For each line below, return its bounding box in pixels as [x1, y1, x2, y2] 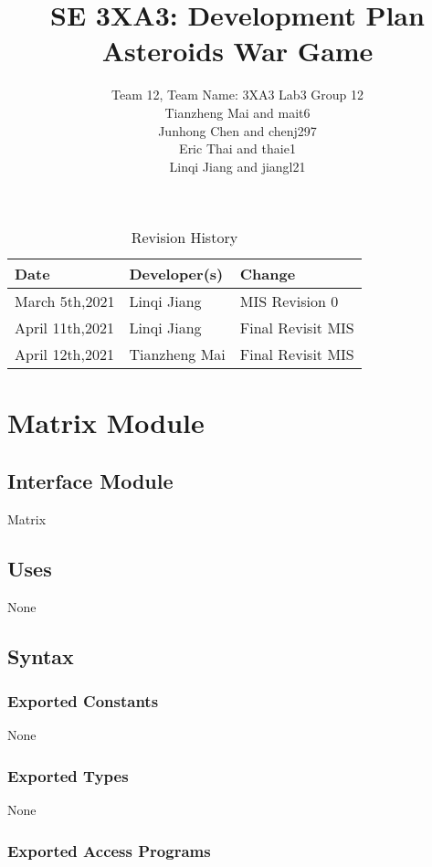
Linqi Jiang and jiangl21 [169, 156, 306, 175]
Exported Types [7, 764, 129, 787]
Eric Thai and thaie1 [179, 139, 296, 158]
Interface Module [7, 467, 174, 495]
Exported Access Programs [7, 839, 211, 862]
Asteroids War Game [101, 32, 374, 69]
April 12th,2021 [15, 344, 114, 365]
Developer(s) [129, 263, 224, 285]
